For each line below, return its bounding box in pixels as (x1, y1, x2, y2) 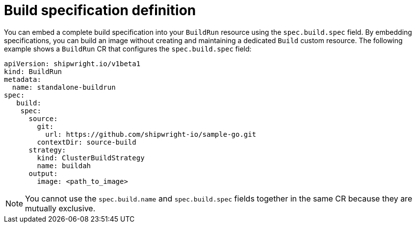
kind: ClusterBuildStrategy (37, 153, 145, 162)
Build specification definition (4, 2, 196, 19)
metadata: (4, 75, 41, 83)
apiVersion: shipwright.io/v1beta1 (4, 59, 141, 68)
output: (28, 169, 58, 177)
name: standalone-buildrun (12, 83, 116, 91)
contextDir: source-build (37, 138, 136, 146)
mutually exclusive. (25, 203, 96, 213)
